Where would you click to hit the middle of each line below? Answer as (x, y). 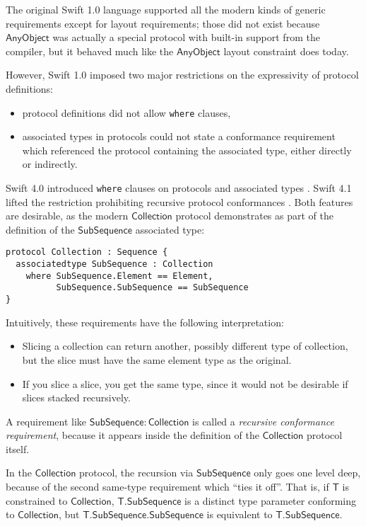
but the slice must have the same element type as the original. (157, 359)
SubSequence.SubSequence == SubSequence (152, 288)
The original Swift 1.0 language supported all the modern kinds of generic (166, 9)
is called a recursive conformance (263, 421)
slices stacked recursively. (76, 398)
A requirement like (46, 421)
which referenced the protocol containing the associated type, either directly (187, 150)
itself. (18, 448)
